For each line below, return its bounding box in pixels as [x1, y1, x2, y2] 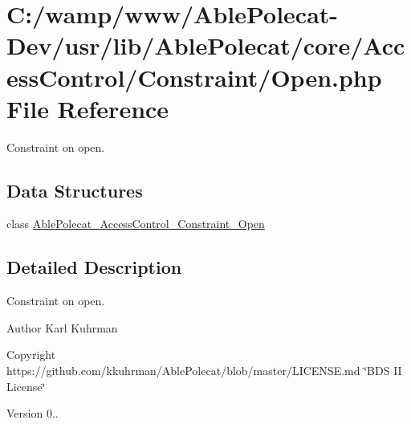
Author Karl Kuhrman [6, 319, 118, 336]
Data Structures [6, 177, 143, 202]
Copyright [6, 346, 56, 363]
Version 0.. [6, 405, 59, 422]
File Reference [6, 92, 169, 124]
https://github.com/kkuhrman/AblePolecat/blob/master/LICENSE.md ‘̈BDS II [6, 362, 402, 379]
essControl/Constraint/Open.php [6, 60, 382, 93]
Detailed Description [6, 255, 182, 279]
